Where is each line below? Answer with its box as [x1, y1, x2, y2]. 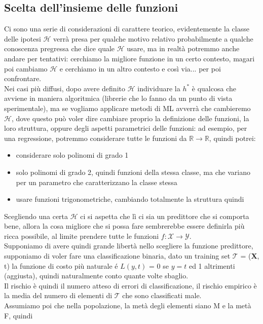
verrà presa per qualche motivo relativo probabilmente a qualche [53, 33, 253, 44]
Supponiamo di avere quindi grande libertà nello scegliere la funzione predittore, [4, 240, 253, 251]
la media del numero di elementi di [4, 290, 112, 301]
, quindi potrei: [209, 132, 256, 143]
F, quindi [4, 310, 33, 320]
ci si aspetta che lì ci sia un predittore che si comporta [80, 210, 249, 221]
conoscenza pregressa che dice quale [4, 43, 115, 54]
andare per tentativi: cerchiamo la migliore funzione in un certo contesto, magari [4, 53, 255, 63]
